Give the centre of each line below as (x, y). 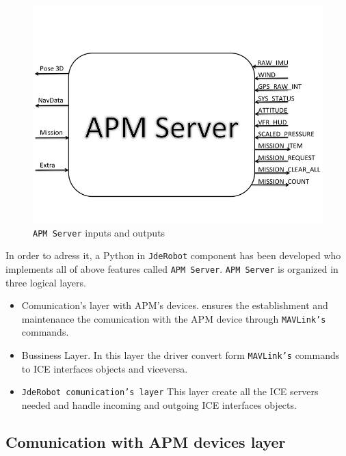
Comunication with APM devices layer (146, 441)
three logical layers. (46, 282)
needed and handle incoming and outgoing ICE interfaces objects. (159, 404)
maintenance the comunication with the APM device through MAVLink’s (174, 318)
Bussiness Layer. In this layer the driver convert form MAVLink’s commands (181, 355)
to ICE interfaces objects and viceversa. (105, 368)
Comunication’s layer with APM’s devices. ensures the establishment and (175, 305)
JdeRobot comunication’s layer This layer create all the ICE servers (170, 391)
